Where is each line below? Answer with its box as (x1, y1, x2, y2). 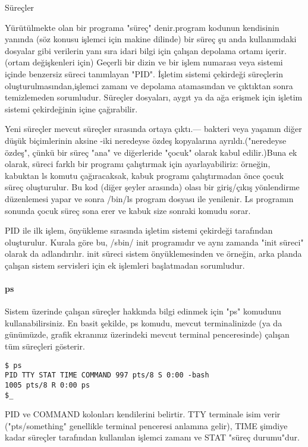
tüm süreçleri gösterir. (5, 340, 85, 352)
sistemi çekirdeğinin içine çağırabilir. (5, 102, 138, 115)
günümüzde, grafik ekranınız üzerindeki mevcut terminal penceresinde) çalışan (5, 328, 290, 341)
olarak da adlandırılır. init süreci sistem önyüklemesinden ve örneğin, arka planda (5, 247, 302, 260)
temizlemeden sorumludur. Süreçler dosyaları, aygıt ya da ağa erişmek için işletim (5, 91, 303, 103)
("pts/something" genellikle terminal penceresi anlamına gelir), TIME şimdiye (5, 419, 288, 432)
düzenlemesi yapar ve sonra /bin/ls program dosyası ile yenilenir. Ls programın (5, 192, 294, 204)
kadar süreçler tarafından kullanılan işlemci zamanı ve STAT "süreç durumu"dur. (5, 431, 300, 443)
